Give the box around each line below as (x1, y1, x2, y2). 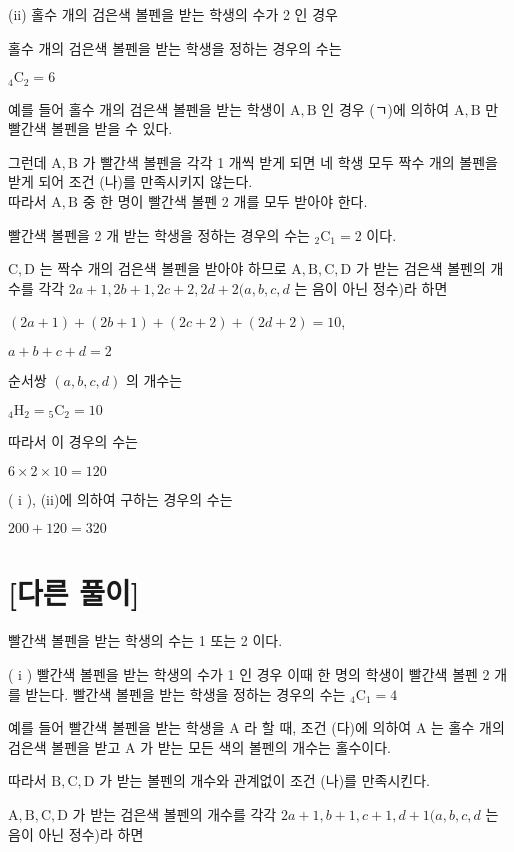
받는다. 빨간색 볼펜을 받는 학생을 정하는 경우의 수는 (25, 683, 346, 704)
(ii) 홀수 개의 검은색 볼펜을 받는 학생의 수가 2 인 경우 (8, 4, 338, 24)
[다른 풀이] (8, 572, 140, 613)
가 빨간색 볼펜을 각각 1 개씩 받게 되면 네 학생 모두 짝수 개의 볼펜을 (82, 151, 498, 172)
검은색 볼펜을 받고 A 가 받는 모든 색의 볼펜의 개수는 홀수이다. (8, 736, 392, 757)
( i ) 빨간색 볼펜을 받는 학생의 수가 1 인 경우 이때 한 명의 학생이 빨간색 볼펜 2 (8, 663, 490, 684)
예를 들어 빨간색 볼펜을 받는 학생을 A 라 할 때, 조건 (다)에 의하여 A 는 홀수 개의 (8, 717, 505, 738)
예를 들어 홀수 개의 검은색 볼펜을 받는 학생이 (8, 98, 286, 119)
